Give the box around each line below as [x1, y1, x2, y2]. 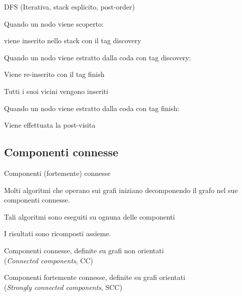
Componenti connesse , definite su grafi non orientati [4, 245, 164, 255]
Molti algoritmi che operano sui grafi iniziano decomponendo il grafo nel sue [4, 184, 238, 195]
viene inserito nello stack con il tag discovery [4, 35, 141, 46]
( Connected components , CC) [4, 255, 93, 265]
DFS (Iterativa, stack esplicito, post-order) [4, 2, 135, 12]
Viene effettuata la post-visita [4, 120, 96, 130]
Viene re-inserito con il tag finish [4, 69, 105, 79]
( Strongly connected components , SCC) [4, 281, 122, 292]
